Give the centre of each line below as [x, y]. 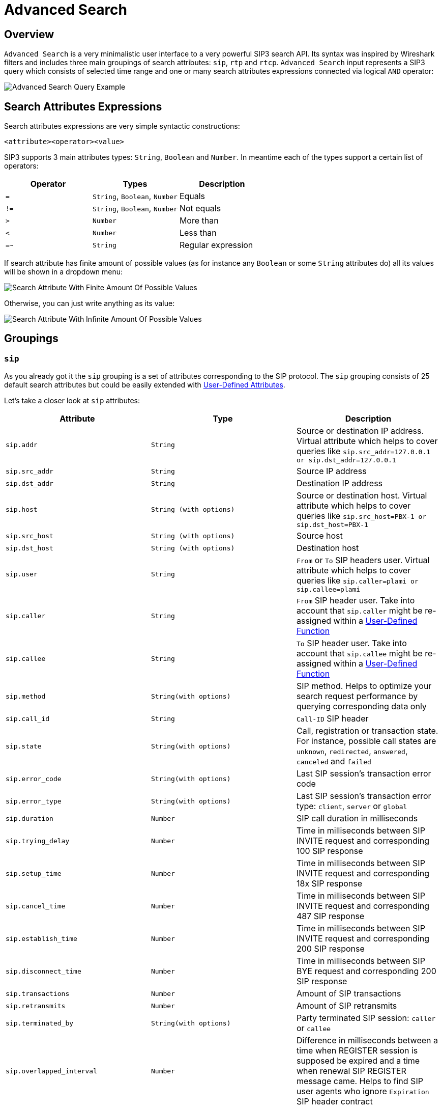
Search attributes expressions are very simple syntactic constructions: [122, 126]
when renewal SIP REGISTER [351, 1071]
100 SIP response [330, 851]
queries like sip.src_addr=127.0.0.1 [363, 451]
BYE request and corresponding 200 [366, 971]
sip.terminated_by [40, 1023]
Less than [198, 233]
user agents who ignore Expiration [363, 1091]
